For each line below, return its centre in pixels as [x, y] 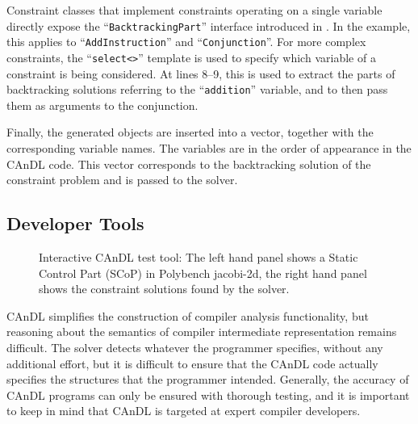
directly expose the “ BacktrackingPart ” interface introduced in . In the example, [209, 25]
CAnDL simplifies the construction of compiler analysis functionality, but [188, 315]
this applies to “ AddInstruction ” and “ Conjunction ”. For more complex [186, 42]
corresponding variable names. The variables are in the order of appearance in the [209, 148]
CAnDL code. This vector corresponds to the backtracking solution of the [189, 164]
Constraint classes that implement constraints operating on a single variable [194, 10]
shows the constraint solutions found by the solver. [164, 289]
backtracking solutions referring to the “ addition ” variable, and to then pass [197, 89]
